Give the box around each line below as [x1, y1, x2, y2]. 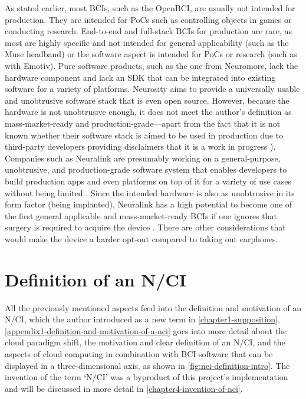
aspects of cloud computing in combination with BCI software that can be [5, 347, 273, 360]
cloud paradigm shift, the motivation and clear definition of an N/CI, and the [5, 336, 285, 348]
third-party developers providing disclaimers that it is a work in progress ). [5, 140, 276, 153]
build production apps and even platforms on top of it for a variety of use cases [5, 174, 291, 187]
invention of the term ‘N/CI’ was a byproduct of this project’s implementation [5, 371, 288, 383]
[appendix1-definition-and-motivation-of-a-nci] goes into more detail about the [5, 324, 287, 337]
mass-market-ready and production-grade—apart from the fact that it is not [5, 117, 281, 129]
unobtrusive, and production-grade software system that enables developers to [5, 163, 287, 176]
